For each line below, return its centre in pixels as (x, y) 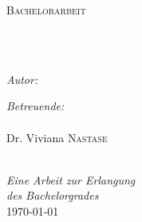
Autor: (22, 79)
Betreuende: (35, 106)
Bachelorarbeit (46, 10)
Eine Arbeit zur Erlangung (71, 179)
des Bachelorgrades (53, 195)
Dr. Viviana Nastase (57, 137)
